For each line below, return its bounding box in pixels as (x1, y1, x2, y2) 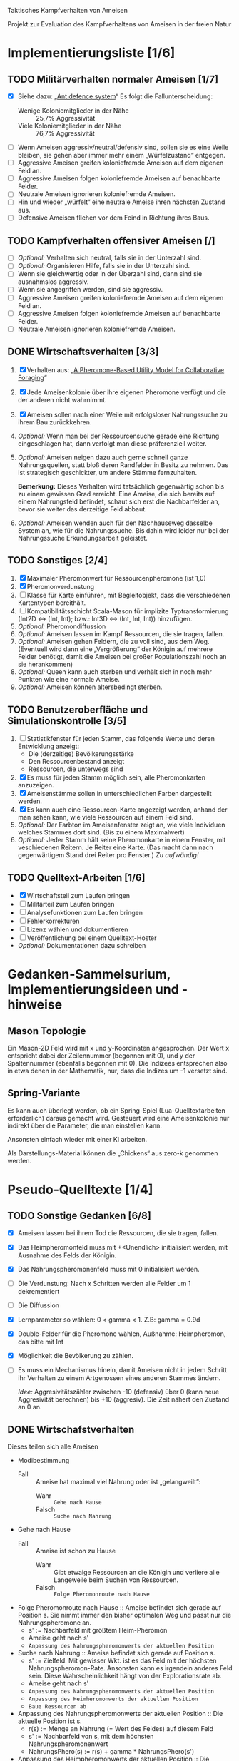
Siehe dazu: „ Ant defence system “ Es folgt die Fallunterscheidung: (17, 92, 213, 101)
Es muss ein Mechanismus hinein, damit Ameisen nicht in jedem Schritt (17, 1366, 227, 1374)
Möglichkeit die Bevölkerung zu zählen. (17, 1352, 133, 1360)
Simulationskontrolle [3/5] (7, 715, 127, 727)
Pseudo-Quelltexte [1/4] (7, 1181, 153, 1198)
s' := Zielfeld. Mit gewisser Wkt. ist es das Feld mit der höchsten (28, 1656, 217, 1665)
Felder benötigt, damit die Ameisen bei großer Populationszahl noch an (17, 653, 227, 661)
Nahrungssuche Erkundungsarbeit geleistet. (17, 534, 148, 542)
